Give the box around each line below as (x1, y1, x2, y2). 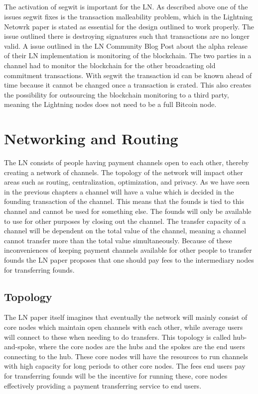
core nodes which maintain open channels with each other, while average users (4, 321, 243, 332)
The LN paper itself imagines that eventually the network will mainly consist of (4, 312, 248, 322)
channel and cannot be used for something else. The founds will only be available (4, 206, 252, 216)
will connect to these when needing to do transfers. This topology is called (4, 331, 231, 342)
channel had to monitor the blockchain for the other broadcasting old (4, 60, 216, 70)
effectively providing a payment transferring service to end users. (4, 380, 202, 391)
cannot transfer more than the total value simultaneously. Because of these (4, 235, 232, 245)
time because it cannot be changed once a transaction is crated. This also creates (4, 80, 252, 90)
